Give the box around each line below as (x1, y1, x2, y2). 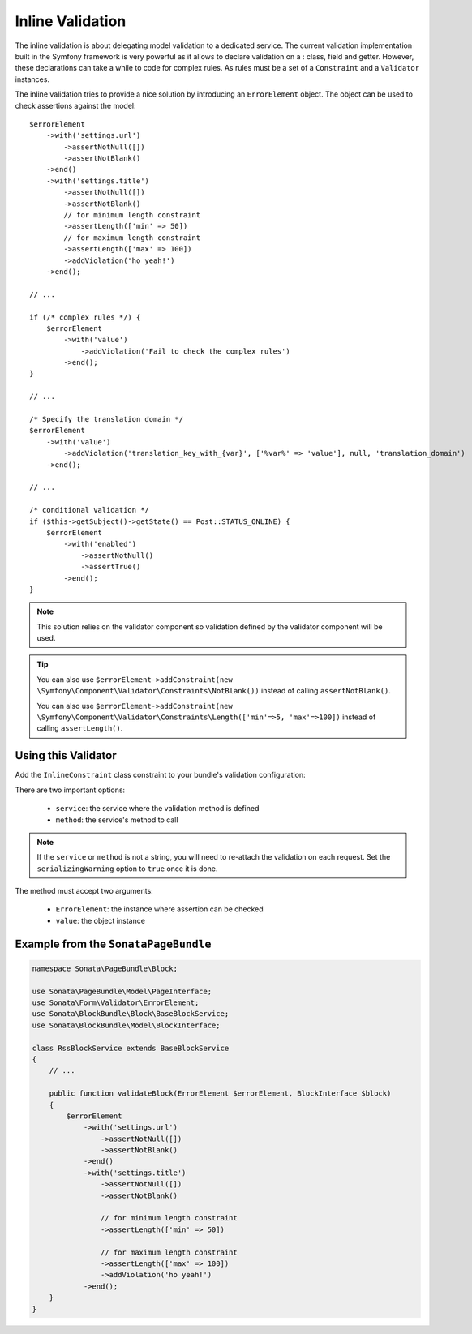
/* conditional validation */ (29, 505, 150, 515)
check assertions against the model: (15, 101, 136, 110)
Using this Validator (15, 748, 117, 762)
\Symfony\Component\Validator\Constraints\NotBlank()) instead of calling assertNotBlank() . (36, 686, 391, 696)
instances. (15, 74, 50, 84)
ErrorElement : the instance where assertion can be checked (55, 904, 264, 914)
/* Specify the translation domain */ (29, 414, 184, 424)
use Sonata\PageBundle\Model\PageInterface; (32, 986, 212, 996)
